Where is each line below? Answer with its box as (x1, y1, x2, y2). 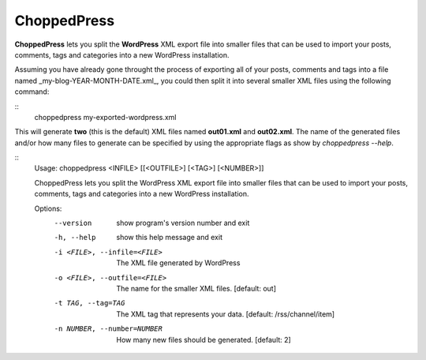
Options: (34, 204, 62, 213)
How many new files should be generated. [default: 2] (116, 335, 291, 344)
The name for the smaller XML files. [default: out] (116, 283, 276, 293)
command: (14, 87, 50, 96)
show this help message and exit (116, 233, 222, 242)
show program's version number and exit (116, 218, 250, 228)
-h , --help (54, 233, 96, 242)
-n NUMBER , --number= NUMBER (54, 324, 163, 333)
